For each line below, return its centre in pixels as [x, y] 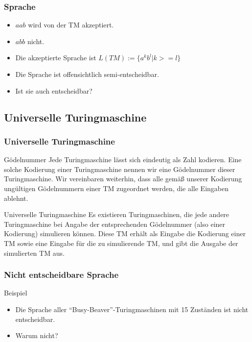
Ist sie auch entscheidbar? [54, 90]
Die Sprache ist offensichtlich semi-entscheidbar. [87, 74]
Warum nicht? [37, 335]
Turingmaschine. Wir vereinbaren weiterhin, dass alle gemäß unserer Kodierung [123, 179]
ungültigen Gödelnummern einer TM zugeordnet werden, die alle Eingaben [116, 188]
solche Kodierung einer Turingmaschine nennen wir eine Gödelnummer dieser [120, 169]
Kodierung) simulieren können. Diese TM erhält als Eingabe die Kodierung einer [125, 233]
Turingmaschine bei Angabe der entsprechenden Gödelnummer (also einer [115, 224]
